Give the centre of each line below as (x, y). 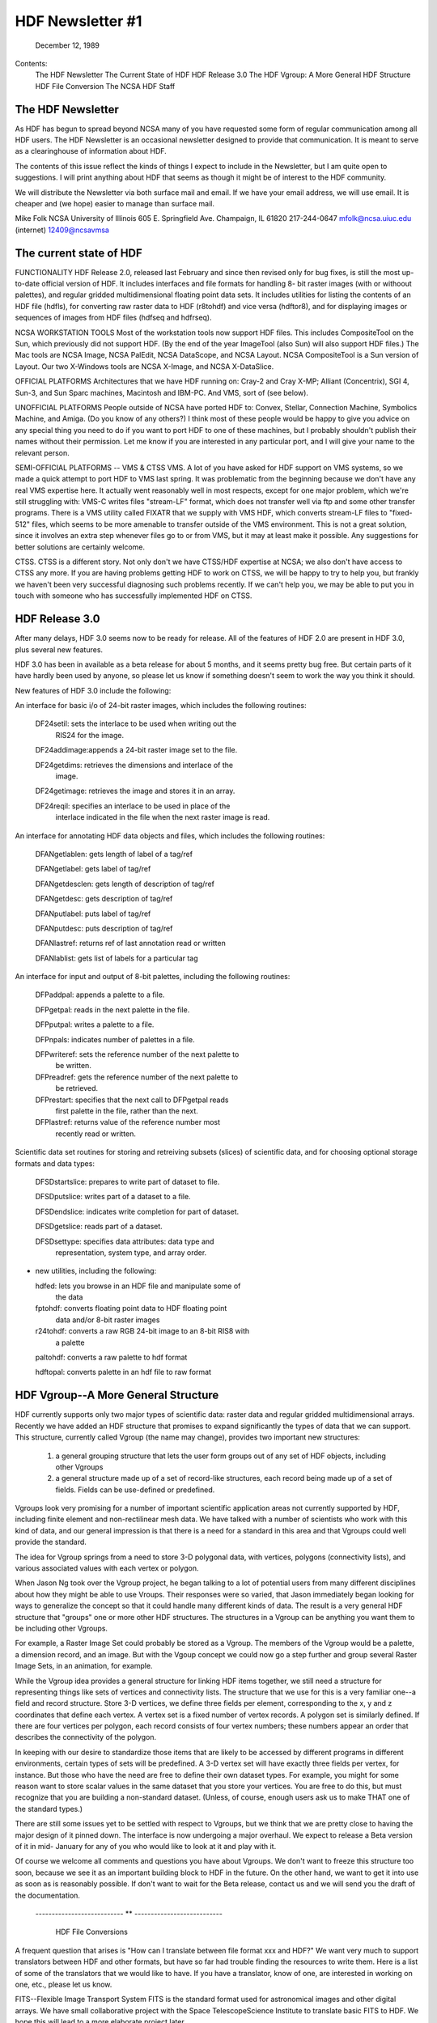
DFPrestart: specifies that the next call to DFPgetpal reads (132, 1100)
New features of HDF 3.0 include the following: (93, 690)
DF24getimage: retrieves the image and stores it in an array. (135, 791)
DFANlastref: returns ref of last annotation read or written (130, 944)
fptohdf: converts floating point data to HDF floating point (131, 1308)
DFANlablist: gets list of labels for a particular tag (117, 958)
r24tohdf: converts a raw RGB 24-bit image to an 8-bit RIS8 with (142, 1331)
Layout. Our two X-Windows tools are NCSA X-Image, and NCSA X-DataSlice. (144, 366)
